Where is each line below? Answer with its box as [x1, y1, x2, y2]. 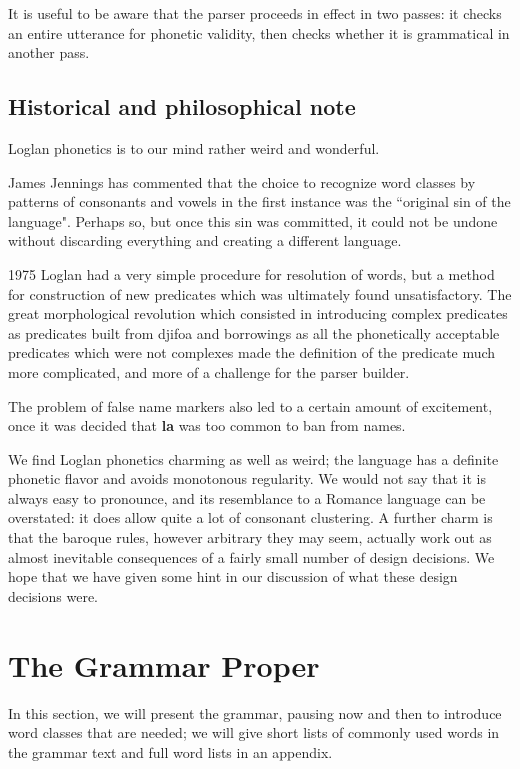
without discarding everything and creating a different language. [8, 230, 402, 251]
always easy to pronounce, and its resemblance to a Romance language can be [8, 487, 486, 508]
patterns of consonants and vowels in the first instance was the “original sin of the [8, 191, 511, 212]
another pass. [8, 42, 90, 63]
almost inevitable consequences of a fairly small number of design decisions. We [8, 546, 495, 567]
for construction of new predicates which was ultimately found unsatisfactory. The [8, 283, 512, 304]
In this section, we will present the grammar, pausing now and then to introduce [8, 702, 502, 723]
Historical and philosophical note [8, 91, 356, 122]
